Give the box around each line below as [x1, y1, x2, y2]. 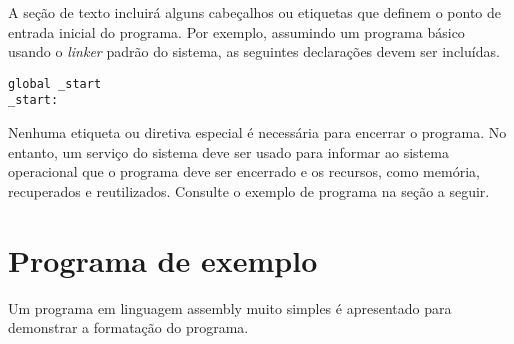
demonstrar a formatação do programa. [8, 317, 249, 338]
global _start [8, 76, 102, 91]
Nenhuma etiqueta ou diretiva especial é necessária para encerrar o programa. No [8, 122, 507, 143]
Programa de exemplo [8, 239, 318, 280]
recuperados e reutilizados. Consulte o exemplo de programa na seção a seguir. [8, 180, 490, 201]
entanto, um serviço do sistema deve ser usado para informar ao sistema [8, 141, 449, 162]
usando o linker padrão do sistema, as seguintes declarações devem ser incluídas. [8, 41, 500, 62]
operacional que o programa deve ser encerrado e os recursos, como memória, [8, 161, 480, 182]
